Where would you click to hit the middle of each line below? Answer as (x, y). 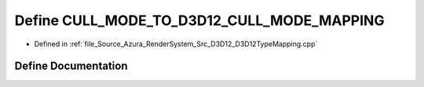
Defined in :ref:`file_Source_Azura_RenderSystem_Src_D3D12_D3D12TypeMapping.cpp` (176, 44)
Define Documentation (71, 66)
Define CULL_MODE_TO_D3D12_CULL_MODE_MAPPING (199, 20)
